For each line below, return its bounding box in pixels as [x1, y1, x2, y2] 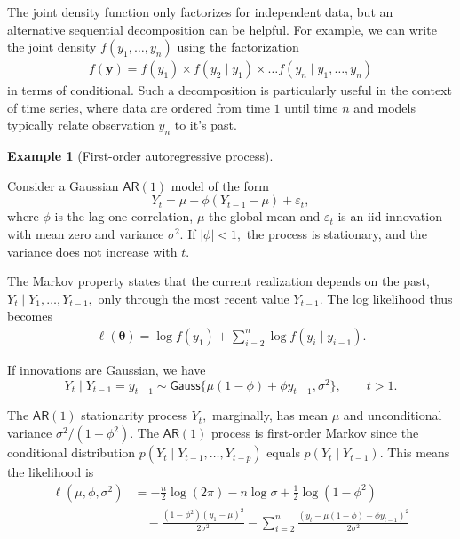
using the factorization [177, 37, 299, 56]
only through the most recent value [98, 289, 289, 307]
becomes [7, 306, 53, 325]
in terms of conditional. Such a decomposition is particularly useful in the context [7, 81, 452, 99]
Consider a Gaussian [7, 176, 119, 194]
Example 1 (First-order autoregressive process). [7, 147, 274, 165]
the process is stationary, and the [246, 224, 427, 242]
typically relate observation [7, 115, 155, 134]
